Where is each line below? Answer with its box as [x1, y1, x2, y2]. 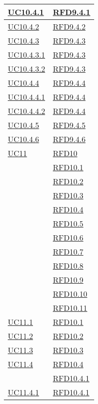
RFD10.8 [52, 260, 83, 271]
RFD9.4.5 [52, 119, 86, 130]
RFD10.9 [52, 274, 83, 285]
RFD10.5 [52, 218, 83, 229]
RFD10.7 [52, 246, 83, 257]
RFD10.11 [52, 302, 87, 313]
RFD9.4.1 [52, 6, 91, 17]
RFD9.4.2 [52, 21, 86, 32]
